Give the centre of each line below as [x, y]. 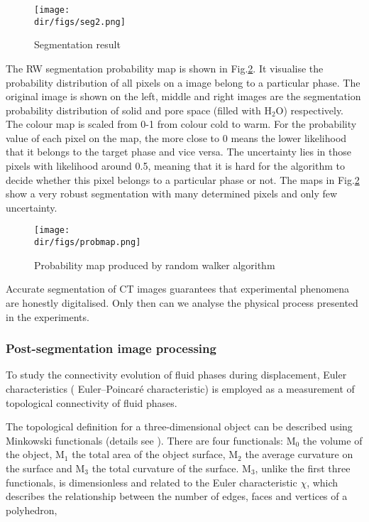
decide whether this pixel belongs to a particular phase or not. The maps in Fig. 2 [183, 179]
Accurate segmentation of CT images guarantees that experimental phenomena [178, 289]
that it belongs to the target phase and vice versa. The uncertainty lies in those [178, 152]
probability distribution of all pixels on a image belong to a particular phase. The [183, 82]
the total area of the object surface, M [155, 454]
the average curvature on [299, 454]
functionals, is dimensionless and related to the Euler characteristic [152, 482]
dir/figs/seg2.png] [80, 22]
